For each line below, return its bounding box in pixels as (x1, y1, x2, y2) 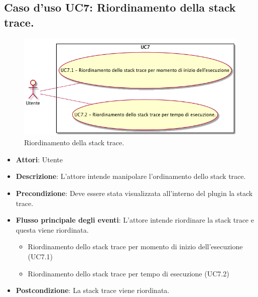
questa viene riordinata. (16, 224, 89, 235)
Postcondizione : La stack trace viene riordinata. (16, 285, 170, 295)
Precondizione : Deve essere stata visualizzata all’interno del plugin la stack (16, 187, 253, 198)
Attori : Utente (16, 154, 63, 164)
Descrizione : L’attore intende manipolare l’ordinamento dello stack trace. (16, 171, 246, 181)
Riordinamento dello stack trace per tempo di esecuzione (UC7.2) (28, 268, 229, 278)
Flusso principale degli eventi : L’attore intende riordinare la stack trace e (16, 215, 254, 225)
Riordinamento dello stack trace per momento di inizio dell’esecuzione (28, 241, 243, 252)
